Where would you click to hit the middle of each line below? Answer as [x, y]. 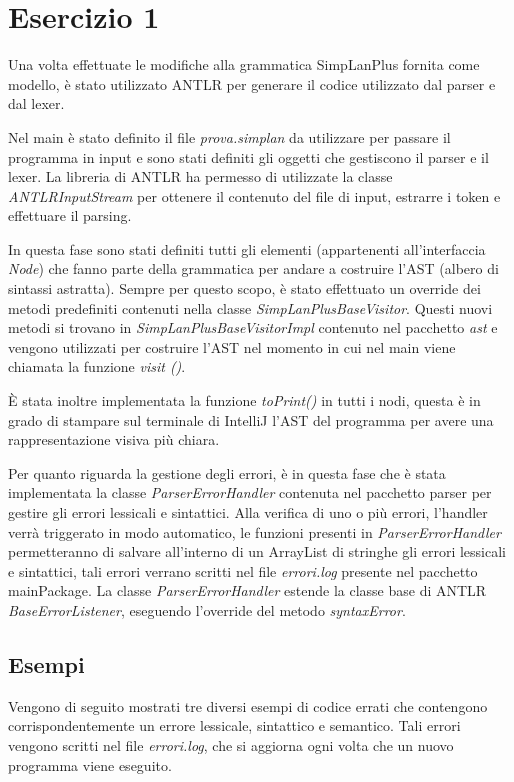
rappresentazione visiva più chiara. [114, 439]
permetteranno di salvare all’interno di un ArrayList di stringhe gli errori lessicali [257, 551]
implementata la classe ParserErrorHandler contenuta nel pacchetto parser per [250, 492]
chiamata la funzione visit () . [97, 366]
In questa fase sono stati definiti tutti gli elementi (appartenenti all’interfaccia [247, 248]
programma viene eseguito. [90, 764]
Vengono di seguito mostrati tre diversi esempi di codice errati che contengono [248, 705]
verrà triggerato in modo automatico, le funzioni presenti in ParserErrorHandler [254, 531]
